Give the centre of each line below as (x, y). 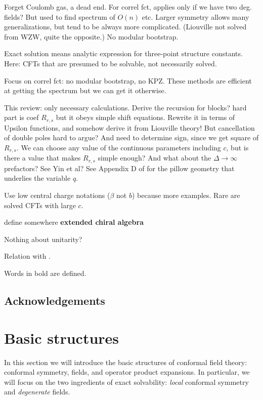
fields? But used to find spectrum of (60, 16)
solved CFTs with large (40, 205)
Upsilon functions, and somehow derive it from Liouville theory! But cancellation (129, 127)
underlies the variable (37, 178)
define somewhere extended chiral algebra (74, 222)
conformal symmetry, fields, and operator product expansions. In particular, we (127, 372)
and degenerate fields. (37, 392)
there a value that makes (42, 158)
